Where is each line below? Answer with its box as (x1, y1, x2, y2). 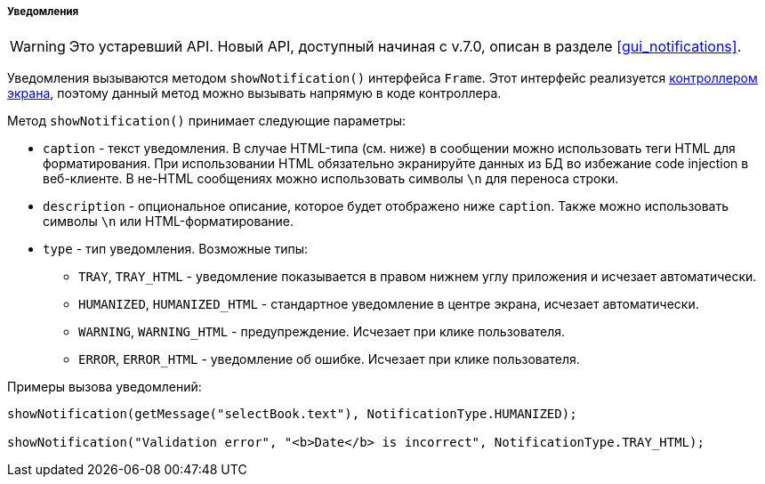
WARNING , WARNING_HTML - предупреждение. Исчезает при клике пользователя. (78, 324, 566, 340)
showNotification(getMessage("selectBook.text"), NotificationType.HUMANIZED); (7, 407, 577, 422)
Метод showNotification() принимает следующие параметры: (7, 113, 407, 129)
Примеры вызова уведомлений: (7, 379, 202, 395)
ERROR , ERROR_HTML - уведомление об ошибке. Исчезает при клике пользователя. (78, 351, 580, 367)
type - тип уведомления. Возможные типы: (43, 241, 309, 257)
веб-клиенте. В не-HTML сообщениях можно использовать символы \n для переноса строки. (43, 171, 619, 187)
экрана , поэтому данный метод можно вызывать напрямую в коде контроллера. (7, 85, 502, 101)
